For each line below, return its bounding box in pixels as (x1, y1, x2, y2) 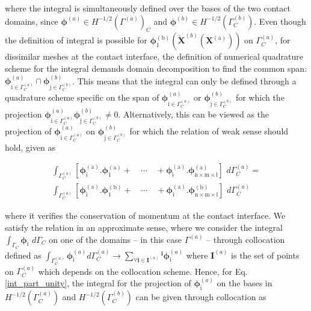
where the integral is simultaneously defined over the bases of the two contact (5, 2, 291, 14)
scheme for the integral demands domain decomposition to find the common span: (5, 61, 307, 74)
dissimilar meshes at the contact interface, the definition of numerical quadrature (5, 50, 303, 63)
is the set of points (231, 248, 300, 261)
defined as (5, 248, 42, 261)
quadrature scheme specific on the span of (5, 91, 159, 104)
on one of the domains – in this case (49, 233, 182, 245)
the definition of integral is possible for (5, 34, 147, 46)
